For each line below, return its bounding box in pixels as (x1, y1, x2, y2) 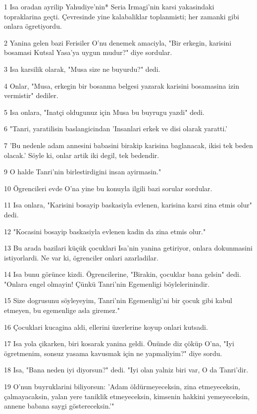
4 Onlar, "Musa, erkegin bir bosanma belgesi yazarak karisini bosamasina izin (4, 80, 239, 91)
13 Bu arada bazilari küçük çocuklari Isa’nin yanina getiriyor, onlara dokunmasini (4, 243, 253, 253)
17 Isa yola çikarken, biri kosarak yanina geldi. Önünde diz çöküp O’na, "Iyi (4, 338, 234, 349)
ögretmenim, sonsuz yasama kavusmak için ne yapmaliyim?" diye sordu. (4, 348, 222, 358)
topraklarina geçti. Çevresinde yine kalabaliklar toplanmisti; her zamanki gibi (4, 11, 239, 21)
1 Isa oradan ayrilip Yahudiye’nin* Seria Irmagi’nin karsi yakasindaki (4, 1, 214, 11)
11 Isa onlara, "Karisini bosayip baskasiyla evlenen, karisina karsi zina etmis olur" (4, 200, 252, 210)
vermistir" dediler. (4, 90, 58, 101)
